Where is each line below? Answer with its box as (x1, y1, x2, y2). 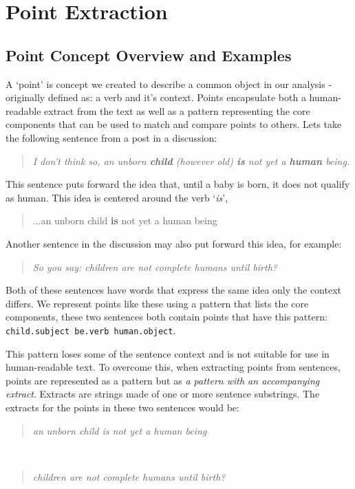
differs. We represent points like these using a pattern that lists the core (6, 296, 309, 310)
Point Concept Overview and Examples (6, 44, 292, 65)
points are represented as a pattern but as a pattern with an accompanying (6, 373, 320, 387)
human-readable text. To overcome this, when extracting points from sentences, (6, 360, 341, 374)
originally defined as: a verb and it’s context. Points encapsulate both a (6, 90, 306, 105)
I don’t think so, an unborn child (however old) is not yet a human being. (32, 153, 350, 168)
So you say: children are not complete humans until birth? (32, 259, 277, 274)
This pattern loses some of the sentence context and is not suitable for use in (6, 346, 330, 360)
